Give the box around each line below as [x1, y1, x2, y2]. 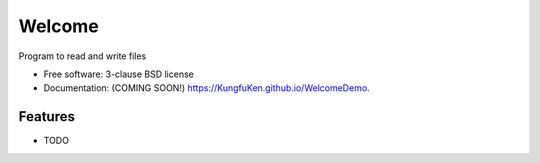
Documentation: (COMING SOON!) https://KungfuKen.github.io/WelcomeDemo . [43, 82, 370, 94]
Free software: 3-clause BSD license [43, 68, 194, 80]
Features [18, 108, 75, 125]
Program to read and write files [18, 50, 147, 62]
